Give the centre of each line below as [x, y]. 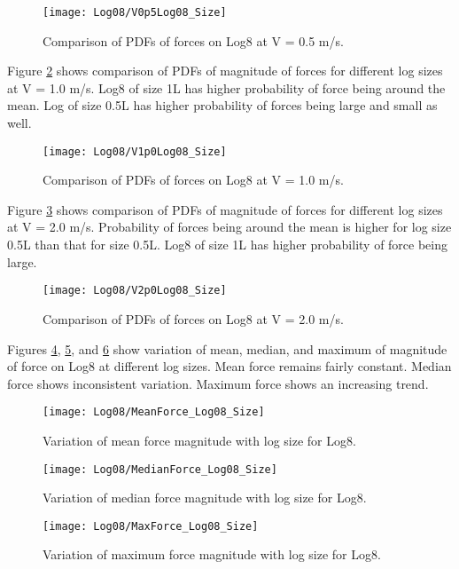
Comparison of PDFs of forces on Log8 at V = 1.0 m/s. [193, 180]
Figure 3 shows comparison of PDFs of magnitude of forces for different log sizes [225, 209]
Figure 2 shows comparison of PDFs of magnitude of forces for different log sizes [225, 71]
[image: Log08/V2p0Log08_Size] [135, 291]
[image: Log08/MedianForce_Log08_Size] [160, 469]
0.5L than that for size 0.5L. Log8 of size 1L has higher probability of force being [228, 245]
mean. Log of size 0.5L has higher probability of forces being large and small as [222, 105]
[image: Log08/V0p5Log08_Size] [135, 12]
